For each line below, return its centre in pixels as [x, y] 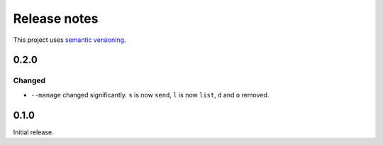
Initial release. [33, 132]
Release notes [56, 18]
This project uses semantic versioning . [70, 40]
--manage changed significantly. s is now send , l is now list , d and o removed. [150, 95]
